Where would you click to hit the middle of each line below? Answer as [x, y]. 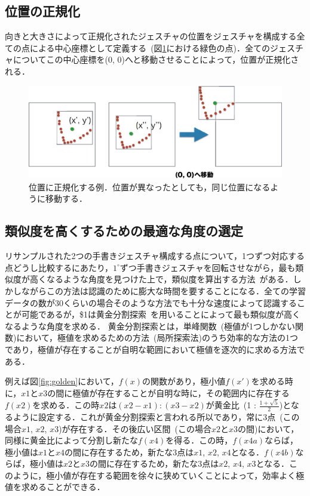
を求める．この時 [66, 405]
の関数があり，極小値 [184, 381]
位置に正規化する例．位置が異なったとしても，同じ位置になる [150, 187]
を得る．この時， [199, 440]
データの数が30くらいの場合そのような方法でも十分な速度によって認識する [151, 302]
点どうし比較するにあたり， [59, 267]
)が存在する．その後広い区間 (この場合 [135, 428]
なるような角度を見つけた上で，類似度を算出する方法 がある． [170, 279]
